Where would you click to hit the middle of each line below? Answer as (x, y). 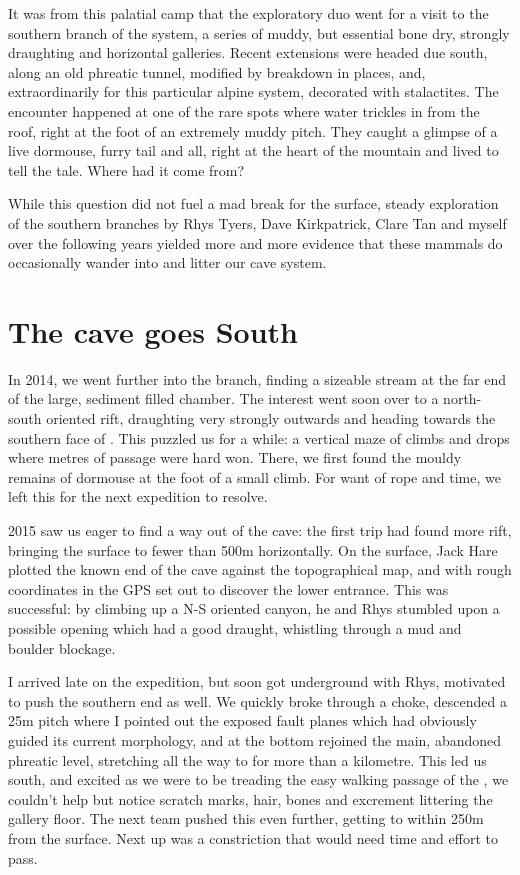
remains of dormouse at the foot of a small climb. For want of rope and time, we (254, 476)
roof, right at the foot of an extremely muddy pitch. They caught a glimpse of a (253, 130)
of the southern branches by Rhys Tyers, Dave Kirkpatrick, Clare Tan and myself (257, 222)
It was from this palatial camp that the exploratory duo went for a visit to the (248, 13)
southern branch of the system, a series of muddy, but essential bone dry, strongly (259, 32)
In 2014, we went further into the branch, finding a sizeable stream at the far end (257, 378)
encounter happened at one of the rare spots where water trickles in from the (244, 110)
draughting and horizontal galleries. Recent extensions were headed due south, (248, 52)
